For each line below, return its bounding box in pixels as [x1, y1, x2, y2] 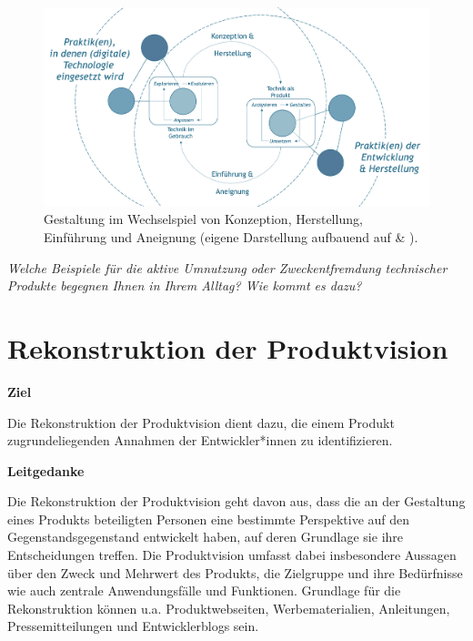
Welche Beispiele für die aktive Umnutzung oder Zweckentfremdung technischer [7, 258, 448, 277]
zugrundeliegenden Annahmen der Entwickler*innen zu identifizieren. [7, 431, 393, 450]
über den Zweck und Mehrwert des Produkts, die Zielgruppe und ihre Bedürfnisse [7, 563, 463, 582]
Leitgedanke [7, 461, 85, 480]
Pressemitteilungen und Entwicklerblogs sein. [7, 616, 259, 636]
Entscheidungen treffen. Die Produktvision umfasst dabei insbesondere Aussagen [7, 545, 457, 565]
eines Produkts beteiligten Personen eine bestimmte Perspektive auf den [7, 509, 410, 528]
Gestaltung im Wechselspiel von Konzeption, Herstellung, [44, 209, 363, 229]
